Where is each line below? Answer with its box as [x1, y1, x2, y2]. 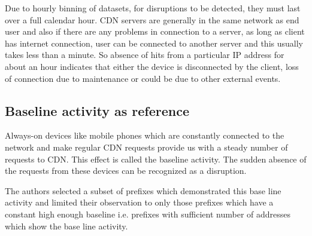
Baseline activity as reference [5, 101, 189, 119]
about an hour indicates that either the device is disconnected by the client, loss [5, 60, 299, 72]
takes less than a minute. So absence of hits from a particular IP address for [5, 48, 284, 61]
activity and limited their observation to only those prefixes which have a [5, 196, 274, 209]
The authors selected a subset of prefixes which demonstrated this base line [5, 184, 281, 197]
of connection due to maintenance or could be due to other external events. [5, 72, 281, 84]
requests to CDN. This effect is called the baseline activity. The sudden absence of [5, 152, 307, 165]
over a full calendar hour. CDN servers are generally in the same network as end [5, 13, 299, 26]
